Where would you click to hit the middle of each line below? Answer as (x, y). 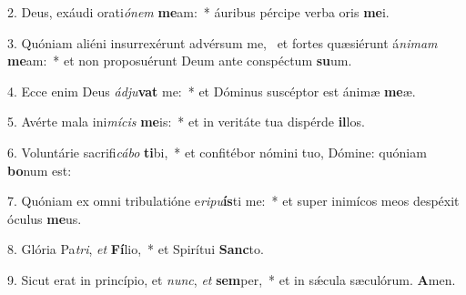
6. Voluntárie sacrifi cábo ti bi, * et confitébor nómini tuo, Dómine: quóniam (217, 152)
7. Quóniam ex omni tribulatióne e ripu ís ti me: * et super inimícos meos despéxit (233, 201)
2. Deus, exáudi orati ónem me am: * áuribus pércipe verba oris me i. (198, 12)
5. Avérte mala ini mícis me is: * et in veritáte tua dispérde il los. (186, 122)
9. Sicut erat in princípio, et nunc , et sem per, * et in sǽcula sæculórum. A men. (232, 279)
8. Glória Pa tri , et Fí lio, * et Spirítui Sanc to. (136, 249)
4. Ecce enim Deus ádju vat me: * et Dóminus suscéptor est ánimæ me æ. (212, 91)
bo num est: (40, 170)
